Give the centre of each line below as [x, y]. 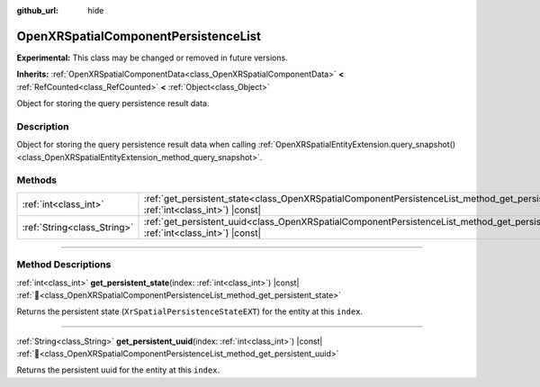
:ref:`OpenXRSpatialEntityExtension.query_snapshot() [357, 145]
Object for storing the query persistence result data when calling [136, 145]
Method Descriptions [64, 265]
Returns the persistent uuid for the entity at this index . [118, 370]
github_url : [37, 10]
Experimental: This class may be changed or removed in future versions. [152, 58]
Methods [37, 180]
